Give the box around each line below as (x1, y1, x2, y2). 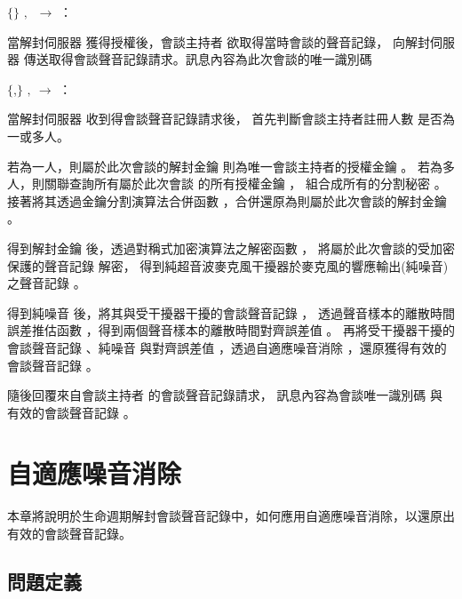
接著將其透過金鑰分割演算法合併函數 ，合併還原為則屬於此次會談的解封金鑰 (7, 191, 447, 210)
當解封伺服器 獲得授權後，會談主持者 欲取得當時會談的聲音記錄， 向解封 (7, 32, 430, 51)
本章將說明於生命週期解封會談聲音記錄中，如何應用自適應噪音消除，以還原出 (7, 507, 455, 525)
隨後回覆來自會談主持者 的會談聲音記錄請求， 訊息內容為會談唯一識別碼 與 (7, 386, 442, 404)
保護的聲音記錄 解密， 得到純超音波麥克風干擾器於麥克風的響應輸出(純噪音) (7, 256, 449, 275)
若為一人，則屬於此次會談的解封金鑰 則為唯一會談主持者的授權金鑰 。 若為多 (7, 156, 455, 175)
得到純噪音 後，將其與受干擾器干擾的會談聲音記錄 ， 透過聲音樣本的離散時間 (7, 303, 455, 322)
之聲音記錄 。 (7, 274, 86, 292)
